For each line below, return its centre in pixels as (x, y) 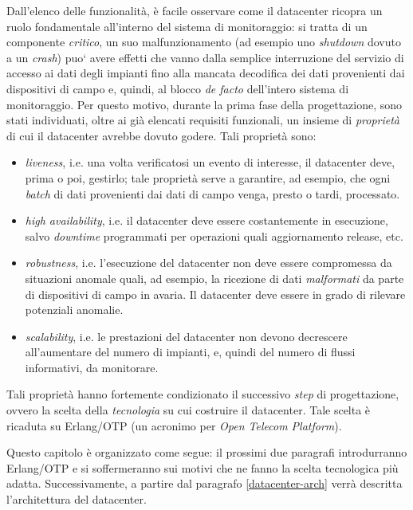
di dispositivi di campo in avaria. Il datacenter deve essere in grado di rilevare (215, 294)
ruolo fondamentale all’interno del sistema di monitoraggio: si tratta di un (187, 26)
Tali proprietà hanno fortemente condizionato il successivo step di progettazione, (203, 394)
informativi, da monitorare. (92, 367)
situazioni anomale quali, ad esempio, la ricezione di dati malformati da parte (214, 278)
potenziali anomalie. (74, 310)
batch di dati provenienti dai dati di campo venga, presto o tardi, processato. (212, 193)
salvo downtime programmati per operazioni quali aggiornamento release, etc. (214, 235)
